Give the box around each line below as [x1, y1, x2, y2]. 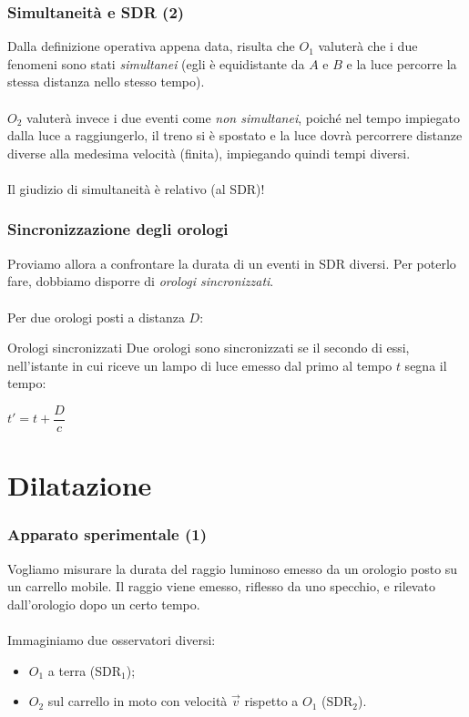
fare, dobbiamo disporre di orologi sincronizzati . [7, 271, 274, 291]
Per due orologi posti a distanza [7, 307, 185, 326]
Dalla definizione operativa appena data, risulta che [7, 36, 295, 56]
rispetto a [244, 691, 299, 711]
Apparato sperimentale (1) [7, 523, 207, 546]
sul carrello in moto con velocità [47, 691, 228, 711]
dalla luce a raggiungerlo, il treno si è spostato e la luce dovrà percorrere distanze [7, 126, 463, 145]
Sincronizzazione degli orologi [7, 218, 229, 241]
